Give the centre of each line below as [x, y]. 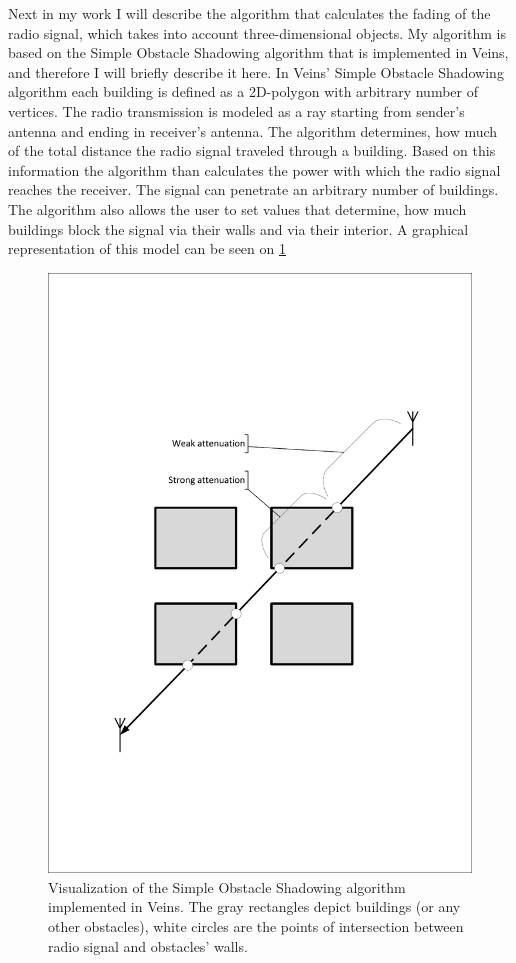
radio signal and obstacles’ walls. [148, 945]
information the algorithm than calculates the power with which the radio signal [254, 169]
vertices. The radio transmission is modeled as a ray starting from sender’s [236, 110]
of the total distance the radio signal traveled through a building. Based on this [252, 150]
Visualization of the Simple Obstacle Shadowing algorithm [227, 886]
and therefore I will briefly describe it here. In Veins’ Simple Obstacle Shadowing [256, 71]
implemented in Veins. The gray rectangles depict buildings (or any [254, 906]
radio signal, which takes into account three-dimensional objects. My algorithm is [257, 32]
